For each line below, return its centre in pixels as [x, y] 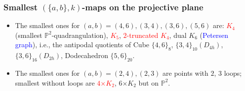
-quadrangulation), [80, 35]
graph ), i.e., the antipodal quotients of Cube [82, 45]
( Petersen [214, 35]
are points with [185, 73]
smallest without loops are [55, 82]
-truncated [143, 35]
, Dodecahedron [84, 55]
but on [148, 82]
